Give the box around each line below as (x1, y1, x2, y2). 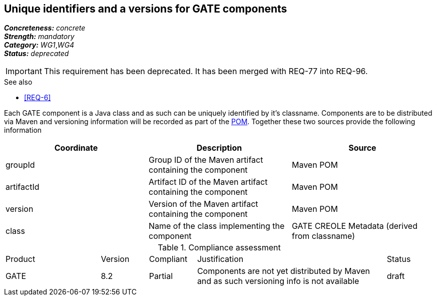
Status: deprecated (4, 49, 69, 58)
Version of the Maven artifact (148, 199, 258, 209)
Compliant (149, 254, 188, 264)
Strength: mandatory (4, 32, 75, 41)
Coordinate (54, 143, 98, 153)
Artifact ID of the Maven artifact (148, 177, 268, 187)
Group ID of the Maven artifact (148, 155, 263, 165)
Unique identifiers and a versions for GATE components (4, 3, 287, 15)
